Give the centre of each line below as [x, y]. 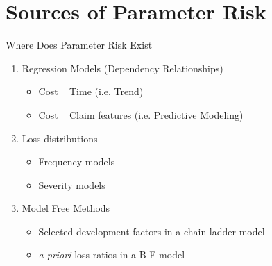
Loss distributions [60, 138]
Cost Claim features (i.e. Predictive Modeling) [141, 114]
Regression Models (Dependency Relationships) [122, 68]
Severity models [72, 184]
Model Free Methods [66, 208]
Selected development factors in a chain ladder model [152, 231]
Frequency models [77, 161]
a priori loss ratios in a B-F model [112, 255]
